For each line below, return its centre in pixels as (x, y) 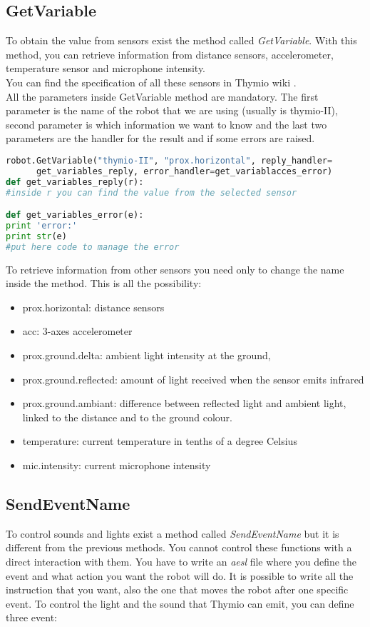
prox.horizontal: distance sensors (93, 307)
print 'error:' (42, 225)
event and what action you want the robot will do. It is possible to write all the (180, 575)
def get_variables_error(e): (75, 215)
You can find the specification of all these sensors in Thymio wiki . (151, 82)
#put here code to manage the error (93, 247)
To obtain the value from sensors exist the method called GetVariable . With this (181, 40)
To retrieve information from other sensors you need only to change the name (175, 269)
